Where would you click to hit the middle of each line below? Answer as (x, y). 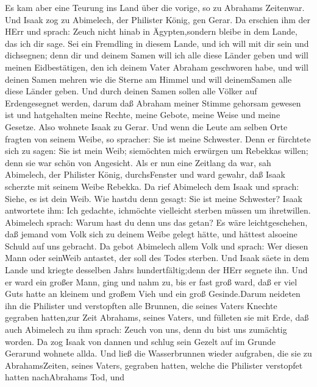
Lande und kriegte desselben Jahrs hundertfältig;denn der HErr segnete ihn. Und (156, 270)
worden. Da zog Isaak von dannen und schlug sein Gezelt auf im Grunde (141, 341)
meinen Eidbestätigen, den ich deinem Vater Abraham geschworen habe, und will (157, 67)
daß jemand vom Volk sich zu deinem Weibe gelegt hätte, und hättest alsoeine (151, 234)
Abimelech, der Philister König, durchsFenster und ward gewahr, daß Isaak (145, 174)
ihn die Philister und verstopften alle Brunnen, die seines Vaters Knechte (141, 305)
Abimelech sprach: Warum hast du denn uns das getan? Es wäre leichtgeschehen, (156, 222)
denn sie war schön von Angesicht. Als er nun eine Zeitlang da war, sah (138, 162)
